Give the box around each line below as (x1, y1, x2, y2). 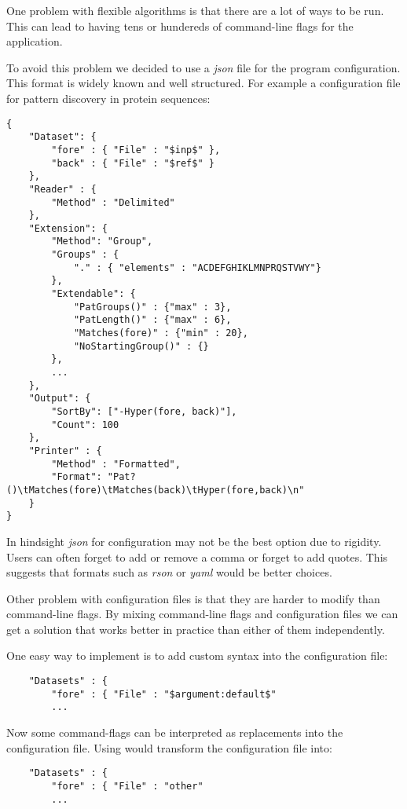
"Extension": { (28, 222, 108, 234)
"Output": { (28, 393, 91, 404)
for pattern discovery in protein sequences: (6, 90, 211, 106)
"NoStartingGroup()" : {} (73, 340, 209, 352)
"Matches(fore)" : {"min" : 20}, (73, 328, 248, 339)
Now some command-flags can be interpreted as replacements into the (6, 724, 343, 741)
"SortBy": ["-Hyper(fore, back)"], (51, 406, 237, 417)
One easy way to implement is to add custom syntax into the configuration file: (6, 647, 388, 664)
